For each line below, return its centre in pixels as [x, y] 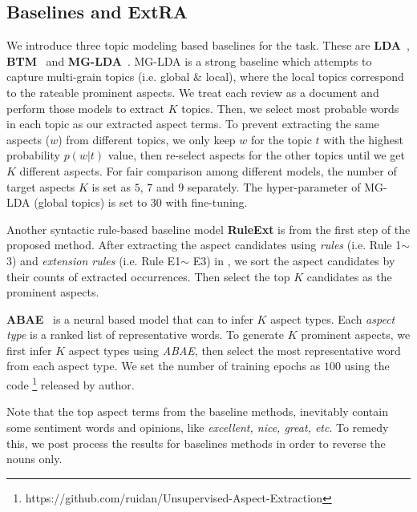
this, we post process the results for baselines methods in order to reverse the [196, 443]
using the [367, 366]
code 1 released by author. [71, 383]
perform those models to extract [86, 108]
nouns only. [34, 459]
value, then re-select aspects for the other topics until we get [257, 155]
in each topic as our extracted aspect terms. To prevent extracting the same [193, 124]
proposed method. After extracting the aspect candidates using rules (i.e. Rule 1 [204, 245]
